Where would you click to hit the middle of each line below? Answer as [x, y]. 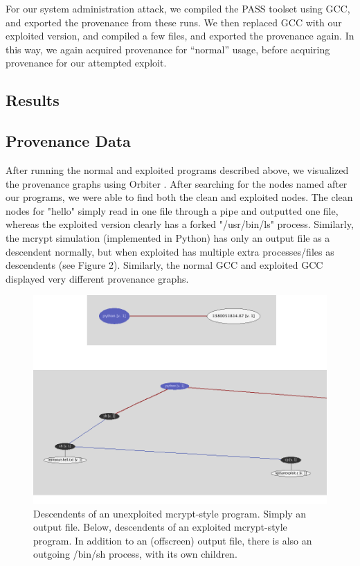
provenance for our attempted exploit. [86, 63]
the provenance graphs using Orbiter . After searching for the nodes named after [177, 183]
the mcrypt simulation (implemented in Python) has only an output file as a [168, 237]
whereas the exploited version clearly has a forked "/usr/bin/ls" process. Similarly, [180, 224]
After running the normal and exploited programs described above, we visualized [177, 169]
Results [33, 100]
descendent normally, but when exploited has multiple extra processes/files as [170, 251]
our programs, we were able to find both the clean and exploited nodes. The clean [179, 197]
